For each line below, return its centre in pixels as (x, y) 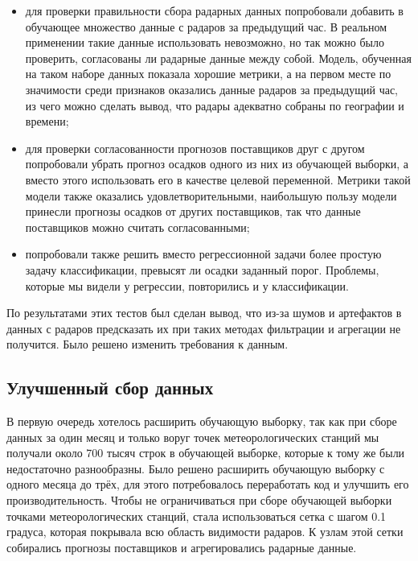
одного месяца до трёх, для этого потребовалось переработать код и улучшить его (208, 484)
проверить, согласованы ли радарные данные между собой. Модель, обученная (218, 58)
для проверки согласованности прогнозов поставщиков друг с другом (195, 148)
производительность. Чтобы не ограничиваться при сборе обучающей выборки (199, 500)
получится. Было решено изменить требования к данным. (148, 344)
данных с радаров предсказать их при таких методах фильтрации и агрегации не (204, 328)
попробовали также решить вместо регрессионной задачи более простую (203, 254)
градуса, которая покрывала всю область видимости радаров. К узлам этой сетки (205, 532)
